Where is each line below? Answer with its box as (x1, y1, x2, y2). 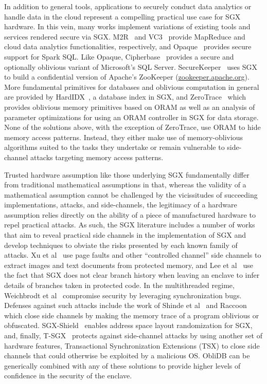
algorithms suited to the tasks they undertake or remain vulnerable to (4, 142, 225, 152)
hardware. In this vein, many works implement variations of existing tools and (4, 21, 251, 32)
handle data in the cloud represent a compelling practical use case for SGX (4, 11, 241, 22)
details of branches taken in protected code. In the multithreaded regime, (4, 280, 235, 291)
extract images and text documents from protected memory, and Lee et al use (4, 259, 253, 270)
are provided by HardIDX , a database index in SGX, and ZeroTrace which (4, 91, 246, 102)
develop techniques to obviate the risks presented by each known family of (4, 239, 238, 250)
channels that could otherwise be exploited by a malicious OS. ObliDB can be (4, 350, 250, 361)
